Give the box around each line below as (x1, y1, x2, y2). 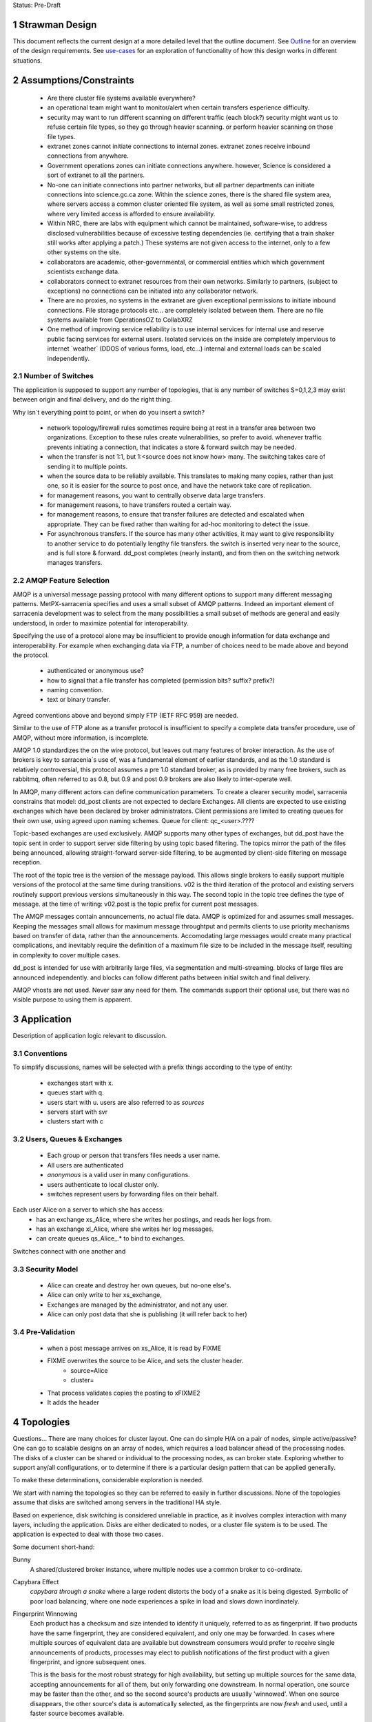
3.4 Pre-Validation (12, 1327, 76, 1336)
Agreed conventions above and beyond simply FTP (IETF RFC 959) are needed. (12, 711, 239, 719)
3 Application (12, 1013, 72, 1026)
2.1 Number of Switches (12, 371, 94, 381)
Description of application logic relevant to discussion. (12, 1032, 167, 1040)
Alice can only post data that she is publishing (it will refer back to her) (47, 1310, 247, 1318)
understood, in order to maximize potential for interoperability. (12, 619, 189, 627)
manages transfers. (47, 559, 103, 567)
